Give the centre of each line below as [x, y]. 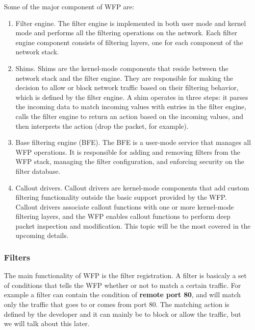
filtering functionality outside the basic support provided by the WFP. [121, 197]
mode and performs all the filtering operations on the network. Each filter [126, 33]
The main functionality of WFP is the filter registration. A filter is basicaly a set [125, 275]
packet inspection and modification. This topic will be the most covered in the [133, 225]
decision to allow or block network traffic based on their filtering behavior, [127, 87]
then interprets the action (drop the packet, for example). [102, 126]
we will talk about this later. [47, 323]
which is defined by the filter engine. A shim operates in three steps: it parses [132, 97]
